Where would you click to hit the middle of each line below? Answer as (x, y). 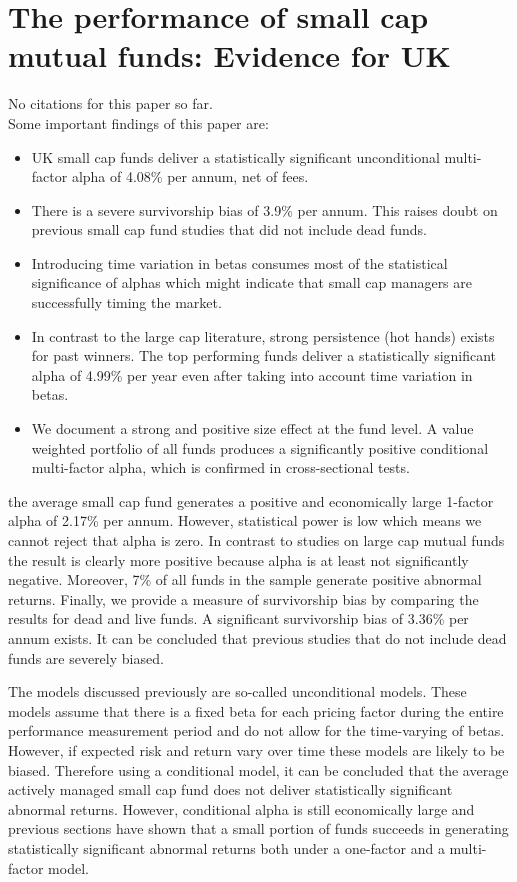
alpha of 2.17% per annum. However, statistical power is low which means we (245, 520)
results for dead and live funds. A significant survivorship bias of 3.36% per (238, 618)
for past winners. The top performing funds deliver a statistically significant (264, 355)
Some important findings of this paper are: (138, 122)
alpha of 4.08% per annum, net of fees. (190, 176)
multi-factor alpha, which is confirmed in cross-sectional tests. (220, 467)
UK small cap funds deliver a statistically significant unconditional (235, 156)
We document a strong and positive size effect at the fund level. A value (252, 428)
